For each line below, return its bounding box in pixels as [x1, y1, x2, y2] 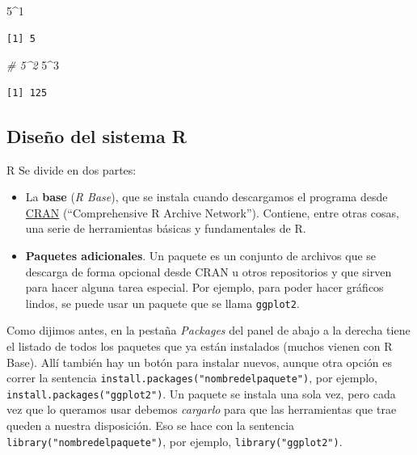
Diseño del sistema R [6, 123, 187, 148]
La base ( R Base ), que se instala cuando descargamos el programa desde [25, 188, 388, 205]
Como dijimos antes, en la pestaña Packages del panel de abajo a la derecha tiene [6, 322, 411, 339]
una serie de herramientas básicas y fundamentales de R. [25, 220, 306, 237]
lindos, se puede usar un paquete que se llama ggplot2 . [25, 294, 300, 311]
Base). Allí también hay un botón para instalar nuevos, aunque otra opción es [6, 353, 393, 370]
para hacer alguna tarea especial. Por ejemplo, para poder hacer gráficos [25, 279, 384, 296]
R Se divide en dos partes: [6, 161, 137, 178]
